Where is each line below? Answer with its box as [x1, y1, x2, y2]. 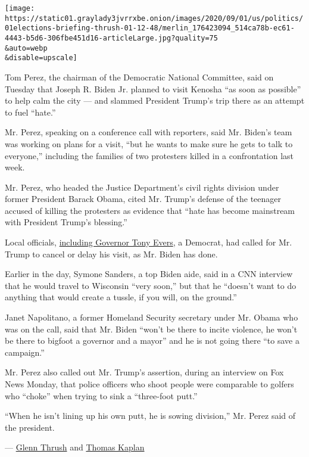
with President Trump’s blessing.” [5, 216, 127, 228]
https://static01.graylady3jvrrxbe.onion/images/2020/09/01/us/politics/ [5, 14, 304, 23]
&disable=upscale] [5, 54, 77, 63]
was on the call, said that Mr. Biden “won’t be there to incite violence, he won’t [5, 322, 298, 335]
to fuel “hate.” [5, 105, 56, 118]
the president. [5, 421, 55, 433]
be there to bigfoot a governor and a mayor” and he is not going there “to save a [5, 334, 299, 347]
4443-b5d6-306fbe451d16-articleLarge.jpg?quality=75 [5, 33, 218, 42]
